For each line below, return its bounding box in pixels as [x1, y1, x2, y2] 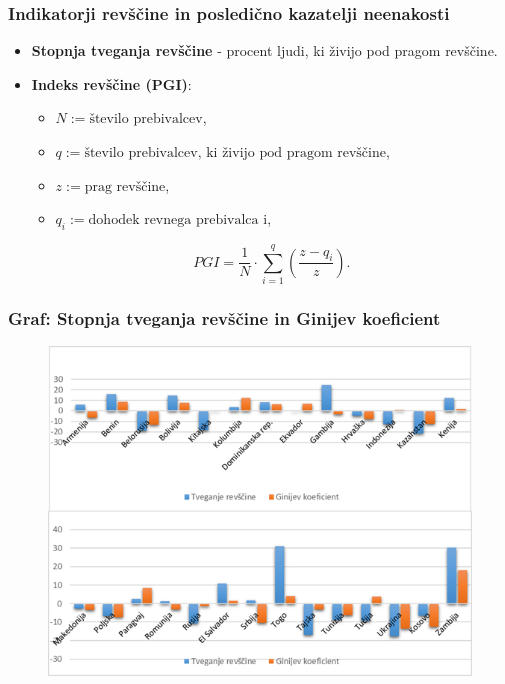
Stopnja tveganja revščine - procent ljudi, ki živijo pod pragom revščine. [31, 40, 498, 61]
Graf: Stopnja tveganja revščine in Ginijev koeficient [8, 306, 441, 331]
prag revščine [84, 179, 166, 194]
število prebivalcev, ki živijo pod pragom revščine [84, 146, 386, 160]
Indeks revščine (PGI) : [31, 73, 192, 94]
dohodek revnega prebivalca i [88, 213, 268, 228]
